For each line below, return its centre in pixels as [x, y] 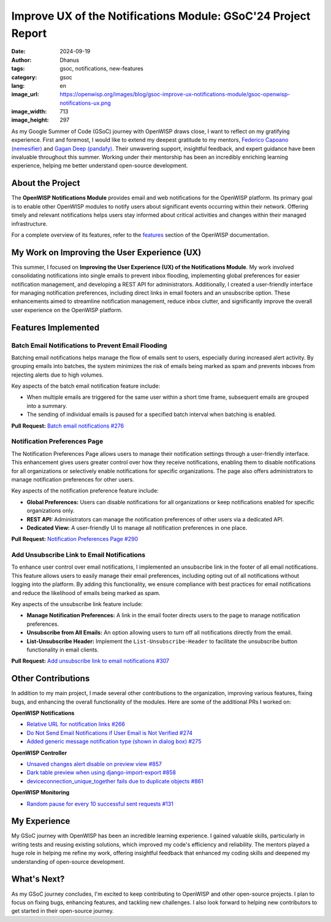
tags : [18, 69]
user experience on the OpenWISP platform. [67, 310]
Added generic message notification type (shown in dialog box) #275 [114, 742]
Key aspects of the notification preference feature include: [85, 491]
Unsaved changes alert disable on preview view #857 [94, 764]
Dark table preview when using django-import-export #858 [101, 772]
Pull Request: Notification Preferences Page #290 [75, 539]
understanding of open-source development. [68, 861]
